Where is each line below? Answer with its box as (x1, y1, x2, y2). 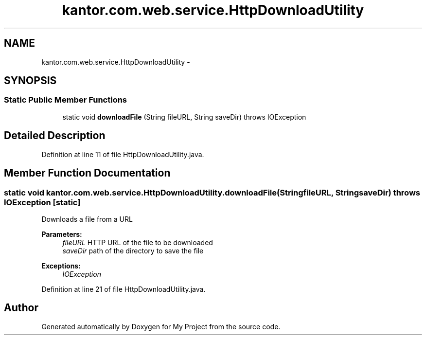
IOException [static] (4, 197, 81, 207)
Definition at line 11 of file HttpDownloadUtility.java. (41, 150, 204, 159)
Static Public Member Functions (4, 95, 127, 105)
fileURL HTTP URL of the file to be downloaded (62, 238, 213, 247)
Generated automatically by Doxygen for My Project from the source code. (41, 322, 281, 331)
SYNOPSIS (4, 74, 57, 87)
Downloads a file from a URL (41, 214, 133, 223)
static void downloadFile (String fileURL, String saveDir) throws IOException (62, 112, 306, 121)
